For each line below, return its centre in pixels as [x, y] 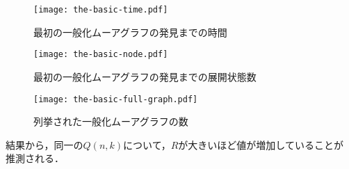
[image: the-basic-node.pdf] [101, 55]
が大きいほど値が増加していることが [261, 144]
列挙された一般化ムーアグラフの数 [111, 121]
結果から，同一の [44, 144]
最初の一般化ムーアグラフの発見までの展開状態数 [145, 76]
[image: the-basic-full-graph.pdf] [116, 99]
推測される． [35, 158]
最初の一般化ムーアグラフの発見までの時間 [130, 32]
